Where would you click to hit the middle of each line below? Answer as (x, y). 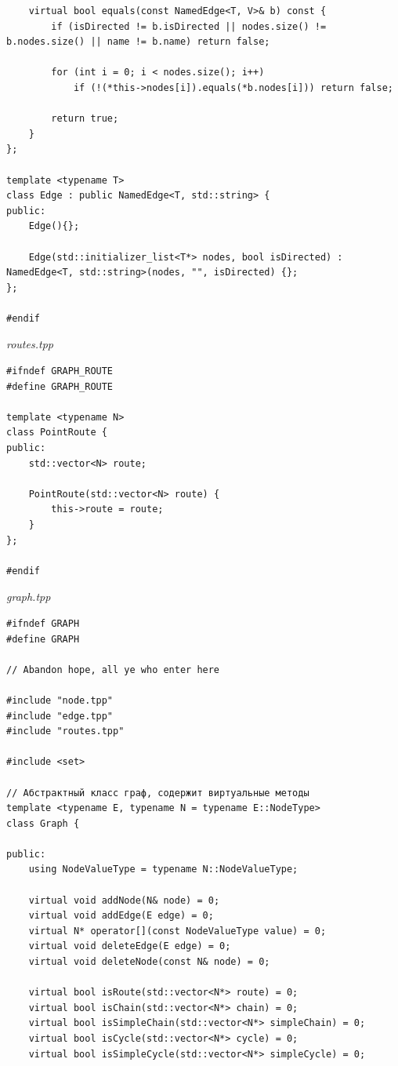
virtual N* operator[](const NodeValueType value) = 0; (177, 931)
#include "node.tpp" (60, 700)
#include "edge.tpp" (60, 716)
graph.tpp (29, 597)
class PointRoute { (57, 433)
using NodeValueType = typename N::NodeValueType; (163, 870)
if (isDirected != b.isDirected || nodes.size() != (189, 26)
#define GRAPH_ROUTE (60, 386)
